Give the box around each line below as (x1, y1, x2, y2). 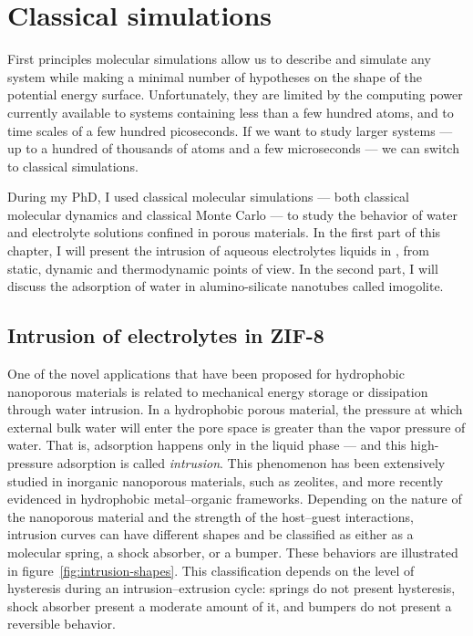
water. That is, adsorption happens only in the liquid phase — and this (7, 435, 406, 454)
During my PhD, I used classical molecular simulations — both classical (7, 187, 410, 206)
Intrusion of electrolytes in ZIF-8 (7, 321, 324, 349)
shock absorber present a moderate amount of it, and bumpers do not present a (7, 596, 452, 615)
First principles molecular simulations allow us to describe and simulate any (7, 49, 431, 68)
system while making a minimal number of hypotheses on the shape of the (7, 67, 423, 86)
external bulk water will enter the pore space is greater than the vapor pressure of (7, 417, 466, 436)
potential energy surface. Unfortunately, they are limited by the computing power (7, 85, 463, 104)
